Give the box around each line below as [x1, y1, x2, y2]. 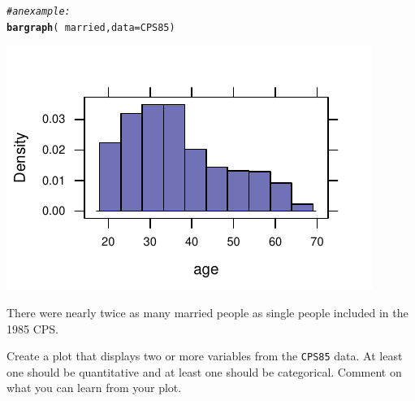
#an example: [6, 6, 71, 17]
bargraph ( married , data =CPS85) [6, 21, 175, 33]
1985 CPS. [6, 320, 58, 337]
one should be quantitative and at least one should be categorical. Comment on [6, 363, 402, 380]
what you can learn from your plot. [6, 379, 182, 396]
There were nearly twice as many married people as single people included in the [6, 303, 409, 320]
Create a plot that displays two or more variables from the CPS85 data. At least [6, 347, 403, 364]
